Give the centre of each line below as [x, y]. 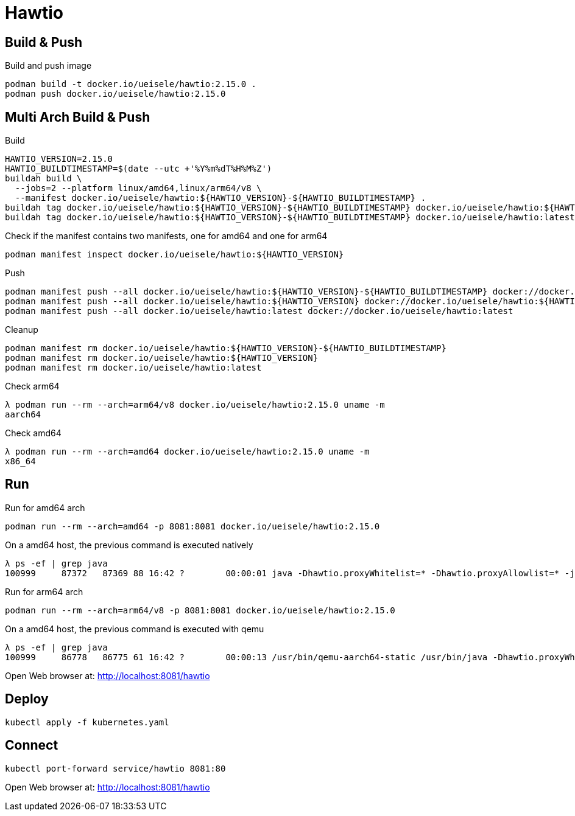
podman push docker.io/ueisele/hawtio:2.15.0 [115, 94]
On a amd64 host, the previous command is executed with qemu [135, 629]
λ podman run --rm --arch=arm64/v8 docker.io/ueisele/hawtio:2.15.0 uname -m [195, 405]
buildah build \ [44, 179]
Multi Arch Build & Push [78, 117]
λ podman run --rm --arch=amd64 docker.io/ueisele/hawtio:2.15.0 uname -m [187, 452]
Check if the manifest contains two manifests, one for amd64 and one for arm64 [166, 236]
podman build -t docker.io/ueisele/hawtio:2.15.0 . [131, 84]
